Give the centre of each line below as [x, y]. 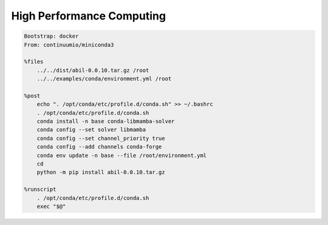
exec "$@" [51, 206]
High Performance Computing [89, 16]
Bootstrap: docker [51, 36]
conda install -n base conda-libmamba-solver [106, 121]
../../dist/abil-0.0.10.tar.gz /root [93, 70]
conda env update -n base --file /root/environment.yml [122, 155]
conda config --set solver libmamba [91, 130]
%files [34, 62]
